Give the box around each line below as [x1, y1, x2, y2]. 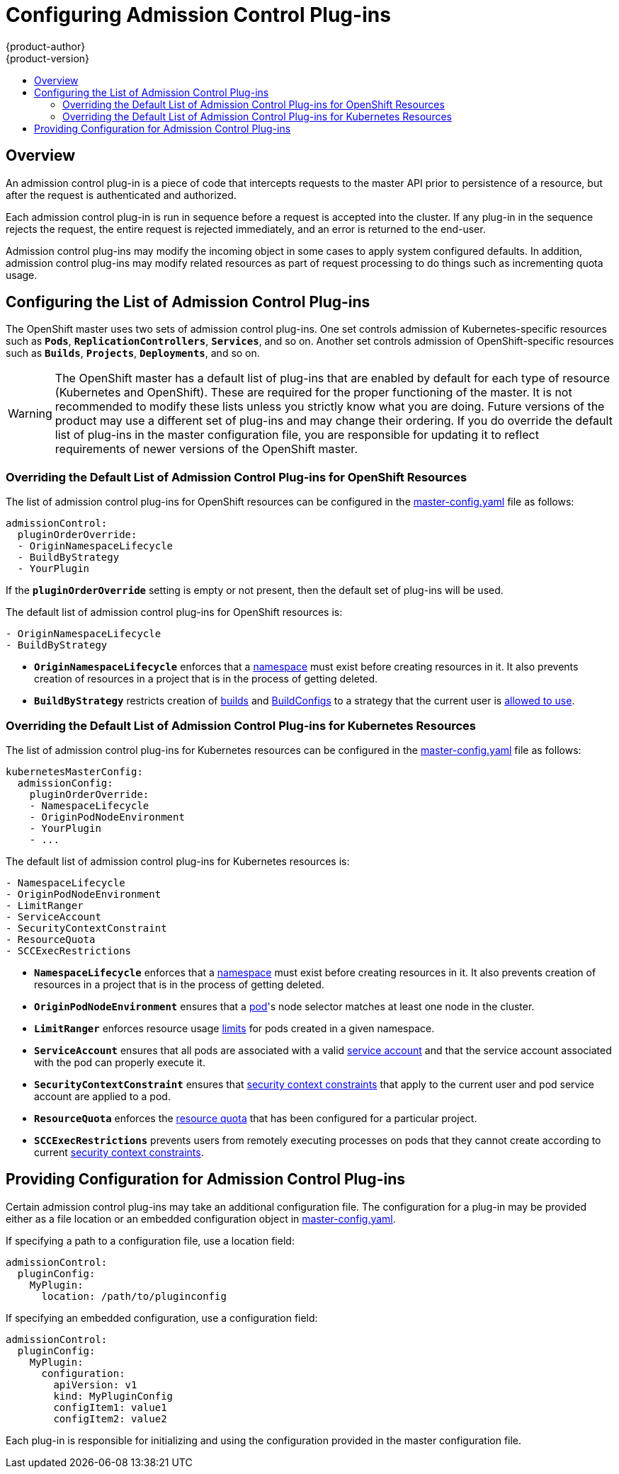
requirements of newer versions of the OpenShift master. [55, 442, 358, 457]
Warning [8, 406, 52, 421]
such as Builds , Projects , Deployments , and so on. [6, 347, 260, 360]
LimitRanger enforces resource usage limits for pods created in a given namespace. [34, 1022, 435, 1034]
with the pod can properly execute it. [34, 1056, 205, 1068]
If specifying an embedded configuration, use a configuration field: [6, 1311, 318, 1324]
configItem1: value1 [53, 1401, 167, 1413]
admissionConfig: [17, 777, 113, 789]
